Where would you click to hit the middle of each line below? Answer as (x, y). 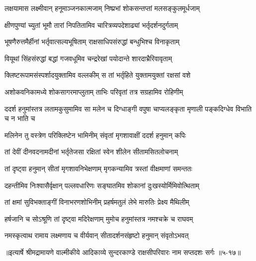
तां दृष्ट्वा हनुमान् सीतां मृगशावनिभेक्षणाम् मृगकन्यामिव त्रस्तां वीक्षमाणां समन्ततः (98, 168)
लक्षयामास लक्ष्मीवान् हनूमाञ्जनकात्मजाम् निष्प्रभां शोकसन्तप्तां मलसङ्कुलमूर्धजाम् (102, 8)
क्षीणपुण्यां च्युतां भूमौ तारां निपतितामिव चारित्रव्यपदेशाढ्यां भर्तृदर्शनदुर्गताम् (91, 25)
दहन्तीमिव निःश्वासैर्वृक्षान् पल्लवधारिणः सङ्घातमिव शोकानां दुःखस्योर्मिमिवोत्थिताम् (102, 185)
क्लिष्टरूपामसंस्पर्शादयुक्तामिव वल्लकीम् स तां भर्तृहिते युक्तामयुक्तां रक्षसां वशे (98, 75)
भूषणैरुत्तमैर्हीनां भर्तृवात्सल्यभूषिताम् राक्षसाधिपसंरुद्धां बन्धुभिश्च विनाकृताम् (92, 42)
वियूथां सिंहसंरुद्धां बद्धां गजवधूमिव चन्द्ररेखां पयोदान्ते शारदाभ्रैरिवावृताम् (88, 58)
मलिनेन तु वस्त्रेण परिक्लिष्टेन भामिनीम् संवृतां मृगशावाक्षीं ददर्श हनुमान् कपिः (95, 135)
